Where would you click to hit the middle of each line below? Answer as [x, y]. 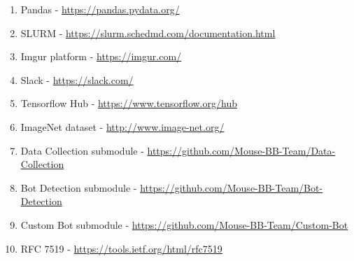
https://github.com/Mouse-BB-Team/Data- [241, 150]
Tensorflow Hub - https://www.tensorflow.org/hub [129, 103]
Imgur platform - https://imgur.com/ [101, 56]
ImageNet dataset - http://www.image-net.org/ [122, 126]
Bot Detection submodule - [79, 187]
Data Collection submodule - [82, 150]
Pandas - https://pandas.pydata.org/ [100, 9]
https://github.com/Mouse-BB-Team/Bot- [232, 187]
